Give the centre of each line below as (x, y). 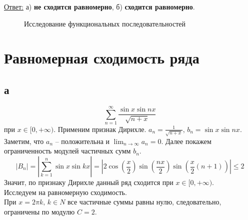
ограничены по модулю (39, 211)
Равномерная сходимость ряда (102, 58)
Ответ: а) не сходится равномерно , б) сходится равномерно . (99, 6)
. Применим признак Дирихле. (100, 129)
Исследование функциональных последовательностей (105, 23)
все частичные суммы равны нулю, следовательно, (144, 202)
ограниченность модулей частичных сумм (67, 151)
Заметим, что (24, 141)
